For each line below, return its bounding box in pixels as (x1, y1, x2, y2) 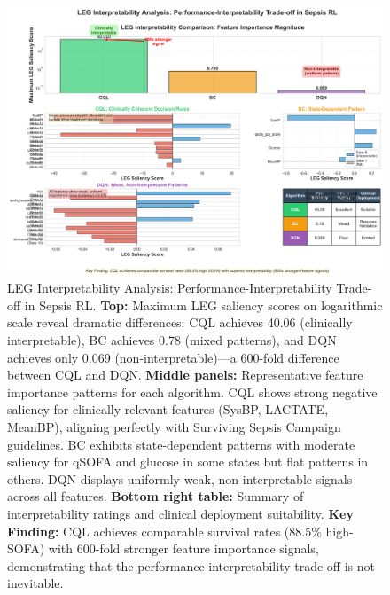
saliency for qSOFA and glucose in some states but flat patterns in (7, 452, 369, 471)
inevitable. (7, 574, 64, 592)
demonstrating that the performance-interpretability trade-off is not (7, 556, 375, 575)
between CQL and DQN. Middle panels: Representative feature (7, 365, 363, 384)
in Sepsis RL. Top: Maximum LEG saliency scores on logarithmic (24, 295, 383, 314)
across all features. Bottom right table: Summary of (7, 487, 304, 505)
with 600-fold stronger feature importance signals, (48, 539, 319, 558)
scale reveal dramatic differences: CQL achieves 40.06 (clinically (7, 313, 353, 332)
